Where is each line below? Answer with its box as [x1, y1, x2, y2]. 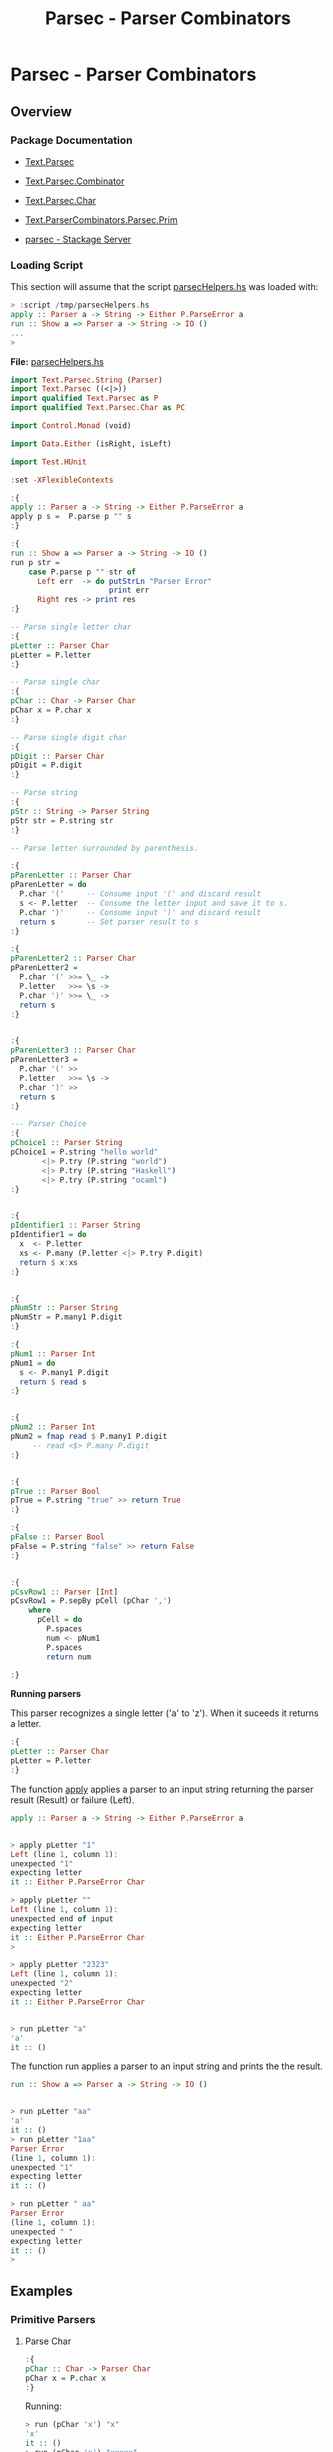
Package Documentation [10, 133, 133, 147]
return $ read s [19, 1377, 87, 1387]
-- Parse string [10, 788, 78, 798]
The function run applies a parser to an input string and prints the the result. [10, 2060, 323, 2072]
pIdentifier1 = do [10, 1230, 87, 1240]
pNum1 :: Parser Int [10, 1348, 97, 1359]
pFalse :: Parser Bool [10, 1532, 105, 1542]
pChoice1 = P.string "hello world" [10, 1147, 159, 1157]
